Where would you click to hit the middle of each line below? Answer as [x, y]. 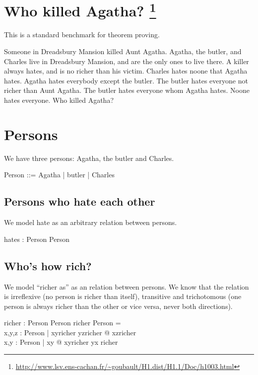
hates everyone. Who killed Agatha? [59, 100]
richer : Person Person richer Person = [63, 323]
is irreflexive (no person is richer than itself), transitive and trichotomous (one [123, 296]
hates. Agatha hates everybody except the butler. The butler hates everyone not [126, 80]
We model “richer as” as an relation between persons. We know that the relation [127, 286]
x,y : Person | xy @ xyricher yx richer [61, 342]
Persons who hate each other [80, 201]
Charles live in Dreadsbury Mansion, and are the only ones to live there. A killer [127, 61]
